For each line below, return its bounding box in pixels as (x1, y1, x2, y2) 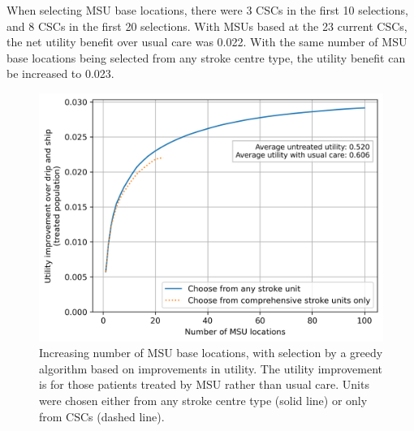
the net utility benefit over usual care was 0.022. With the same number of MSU (6, 33, 408, 50)
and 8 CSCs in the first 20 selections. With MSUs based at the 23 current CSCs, (6, 17, 408, 34)
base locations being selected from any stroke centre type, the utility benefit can (6, 49, 406, 66)
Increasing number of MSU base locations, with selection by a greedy (39, 344, 383, 361)
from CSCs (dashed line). (39, 407, 165, 425)
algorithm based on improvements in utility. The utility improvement (39, 360, 383, 377)
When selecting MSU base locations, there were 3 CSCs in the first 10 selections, (6, 2, 408, 18)
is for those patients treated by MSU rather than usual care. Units (39, 376, 369, 393)
